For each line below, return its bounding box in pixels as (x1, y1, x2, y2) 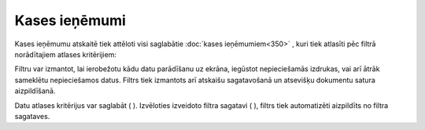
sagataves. (14, 111, 50, 121)
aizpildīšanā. (14, 86, 56, 96)
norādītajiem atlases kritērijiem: (14, 49, 117, 59)
